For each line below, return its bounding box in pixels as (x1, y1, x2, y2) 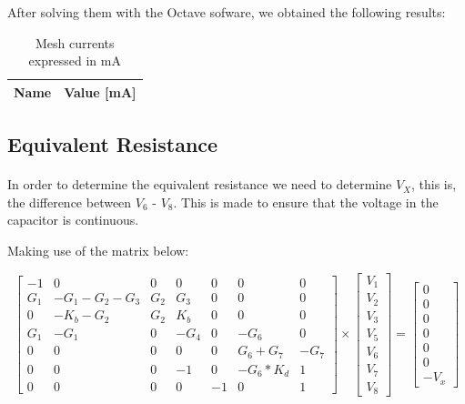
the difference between (7, 192, 132, 211)
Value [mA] (64, 82, 136, 101)
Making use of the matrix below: (7, 241, 189, 260)
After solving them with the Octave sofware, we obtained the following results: (7, 3, 446, 21)
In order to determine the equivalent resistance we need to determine (7, 175, 392, 194)
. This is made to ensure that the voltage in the (173, 192, 439, 211)
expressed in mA (28, 51, 121, 70)
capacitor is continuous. (7, 210, 139, 229)
